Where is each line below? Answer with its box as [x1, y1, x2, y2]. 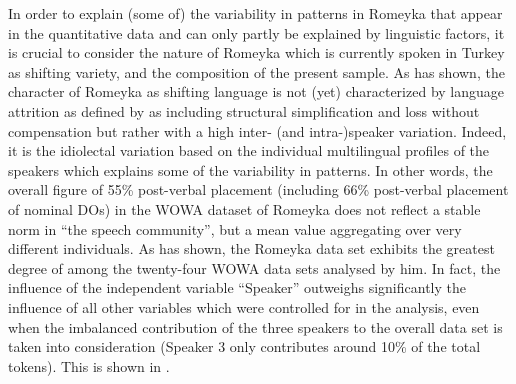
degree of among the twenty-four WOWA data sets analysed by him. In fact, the [8, 257, 501, 278]
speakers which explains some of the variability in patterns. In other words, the [8, 159, 493, 180]
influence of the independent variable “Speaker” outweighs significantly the [8, 277, 466, 298]
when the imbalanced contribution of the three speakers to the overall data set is [8, 316, 503, 337]
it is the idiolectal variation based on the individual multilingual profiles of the [8, 140, 490, 161]
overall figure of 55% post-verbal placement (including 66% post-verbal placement [8, 179, 509, 200]
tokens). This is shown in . [8, 355, 170, 376]
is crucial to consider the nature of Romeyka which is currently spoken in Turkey [8, 42, 505, 63]
